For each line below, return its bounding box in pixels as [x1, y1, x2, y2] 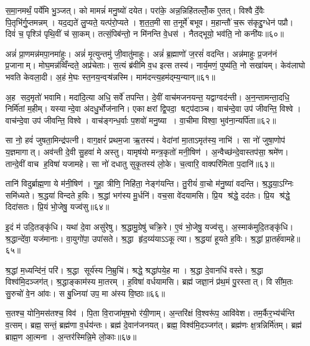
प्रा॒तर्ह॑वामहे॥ [265, 232, 300, 244]
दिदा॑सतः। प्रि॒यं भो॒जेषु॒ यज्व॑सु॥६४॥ [5, 200, 109, 213]
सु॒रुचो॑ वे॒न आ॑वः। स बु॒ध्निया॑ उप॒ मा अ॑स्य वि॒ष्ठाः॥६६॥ [5, 287, 165, 299]
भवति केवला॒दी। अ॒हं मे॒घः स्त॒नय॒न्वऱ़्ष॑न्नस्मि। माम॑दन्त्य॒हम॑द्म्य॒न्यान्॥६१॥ [5, 70, 215, 83]
